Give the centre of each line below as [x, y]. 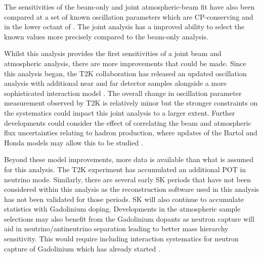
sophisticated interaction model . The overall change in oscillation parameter [123, 93]
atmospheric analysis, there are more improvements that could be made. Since [125, 63]
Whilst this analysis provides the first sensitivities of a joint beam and [113, 53]
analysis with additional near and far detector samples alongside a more [115, 83]
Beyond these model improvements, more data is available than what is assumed [129, 159]
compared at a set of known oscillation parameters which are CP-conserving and [129, 16]
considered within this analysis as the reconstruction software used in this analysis [131, 189]
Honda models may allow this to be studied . [74, 142]
